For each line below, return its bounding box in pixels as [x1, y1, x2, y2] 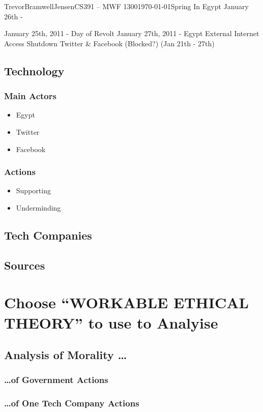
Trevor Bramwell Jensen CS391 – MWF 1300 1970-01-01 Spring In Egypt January [4, 1, 249, 11]
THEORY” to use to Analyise [4, 312, 218, 333]
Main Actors [4, 90, 56, 102]
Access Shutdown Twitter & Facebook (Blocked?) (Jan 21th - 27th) [4, 38, 215, 48]
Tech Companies [4, 227, 92, 243]
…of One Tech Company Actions [4, 397, 139, 409]
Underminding [16, 202, 61, 213]
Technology [4, 63, 65, 78]
